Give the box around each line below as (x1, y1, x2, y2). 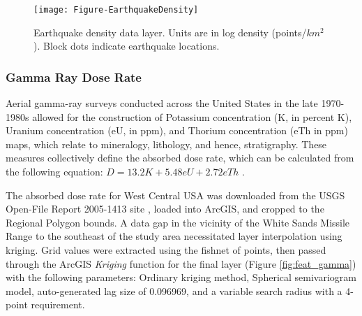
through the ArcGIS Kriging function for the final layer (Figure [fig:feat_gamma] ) (6, 256, 356, 271)
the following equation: (6, 164, 103, 179)
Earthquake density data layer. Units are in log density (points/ (33, 24, 307, 39)
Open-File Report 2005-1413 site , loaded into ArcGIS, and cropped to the (6, 201, 324, 216)
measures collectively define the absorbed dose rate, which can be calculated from (6, 150, 354, 165)
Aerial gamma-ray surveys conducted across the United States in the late (6, 96, 318, 110)
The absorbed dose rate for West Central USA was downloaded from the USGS (6, 187, 345, 202)
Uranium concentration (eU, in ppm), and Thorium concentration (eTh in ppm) (6, 123, 348, 138)
